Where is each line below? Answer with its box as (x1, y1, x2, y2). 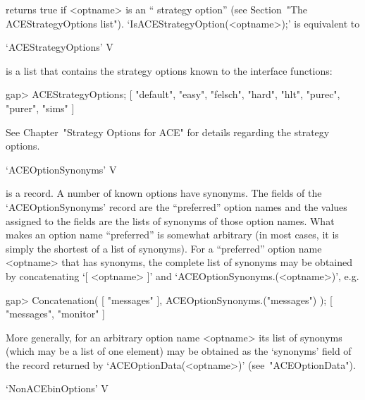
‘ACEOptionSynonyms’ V (6, 162, 117, 176)
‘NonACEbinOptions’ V (6, 381, 109, 396)
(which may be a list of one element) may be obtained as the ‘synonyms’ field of (6, 344, 352, 358)
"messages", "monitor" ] (6, 306, 105, 321)
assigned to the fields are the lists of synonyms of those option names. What (6, 213, 335, 228)
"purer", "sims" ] (6, 100, 75, 115)
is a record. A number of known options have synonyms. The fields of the (6, 186, 322, 200)
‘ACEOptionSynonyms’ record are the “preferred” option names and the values (6, 199, 347, 214)
